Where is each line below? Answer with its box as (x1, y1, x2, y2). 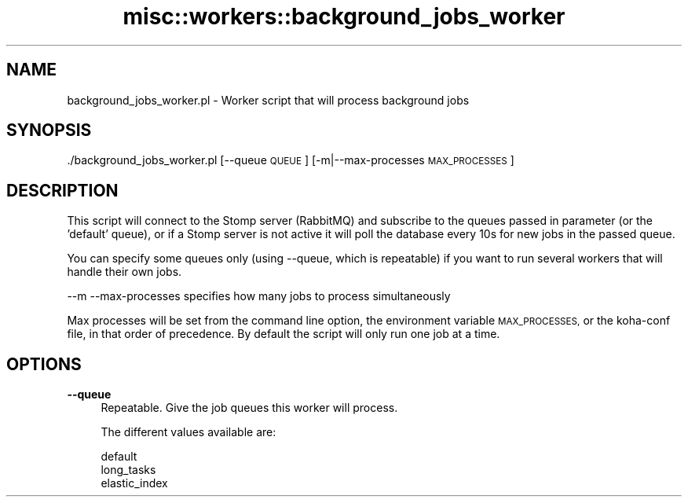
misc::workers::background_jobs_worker (123, 3, 565, 30)
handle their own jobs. (67, 265, 182, 279)
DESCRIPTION (6, 180, 119, 200)
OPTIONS (6, 354, 82, 374)
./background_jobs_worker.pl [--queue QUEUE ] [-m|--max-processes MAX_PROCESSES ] (67, 153, 514, 167)
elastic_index (101, 476, 168, 490)
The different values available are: (101, 425, 276, 439)
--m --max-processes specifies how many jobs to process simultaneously (67, 289, 451, 303)
